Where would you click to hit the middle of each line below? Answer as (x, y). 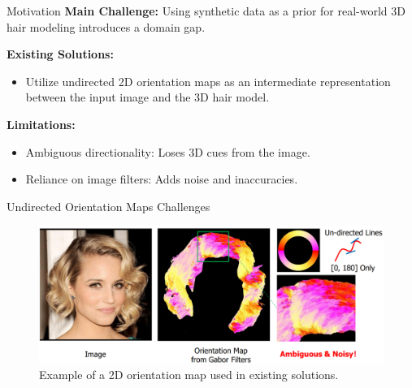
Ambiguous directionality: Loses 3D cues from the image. (168, 151)
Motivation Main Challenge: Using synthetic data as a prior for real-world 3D (206, 11)
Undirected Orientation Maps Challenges (108, 206)
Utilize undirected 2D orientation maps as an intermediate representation (208, 81)
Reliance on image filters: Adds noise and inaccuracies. (162, 179)
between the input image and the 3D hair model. (147, 97)
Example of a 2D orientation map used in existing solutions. (189, 375)
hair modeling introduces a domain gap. (106, 26)
